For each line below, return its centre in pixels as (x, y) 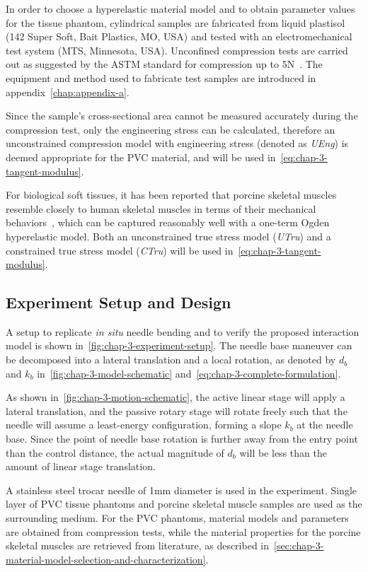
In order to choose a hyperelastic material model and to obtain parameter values (180, 8)
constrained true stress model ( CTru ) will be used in (120, 250)
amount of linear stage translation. (81, 466)
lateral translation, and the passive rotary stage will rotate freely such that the (177, 410)
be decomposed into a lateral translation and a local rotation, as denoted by (171, 360)
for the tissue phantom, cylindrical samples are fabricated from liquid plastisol (176, 22)
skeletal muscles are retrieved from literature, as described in (138, 545)
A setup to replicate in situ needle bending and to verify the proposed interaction (183, 331)
